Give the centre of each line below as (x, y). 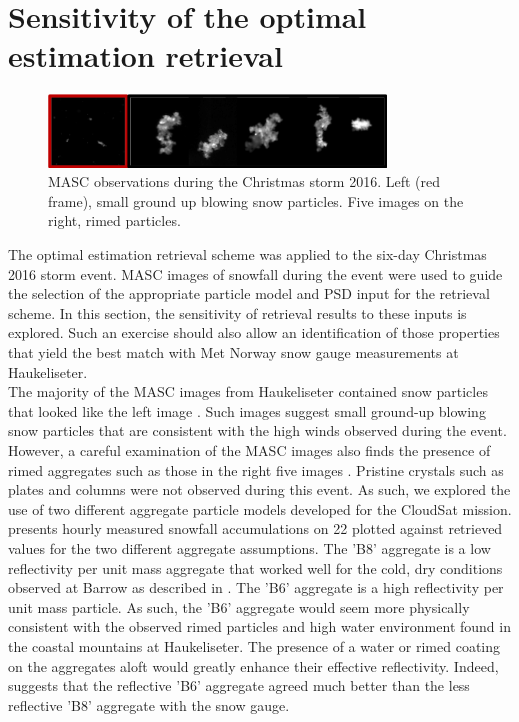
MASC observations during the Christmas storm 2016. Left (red (244, 181)
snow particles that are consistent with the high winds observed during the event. (257, 430)
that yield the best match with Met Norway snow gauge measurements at (233, 352)
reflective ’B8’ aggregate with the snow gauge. (149, 704)
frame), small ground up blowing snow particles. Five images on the (256, 200)
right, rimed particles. (114, 220)
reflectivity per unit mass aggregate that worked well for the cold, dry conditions (255, 567)
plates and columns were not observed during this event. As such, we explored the (259, 489)
